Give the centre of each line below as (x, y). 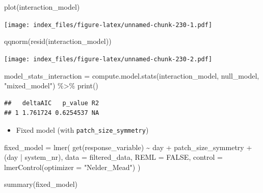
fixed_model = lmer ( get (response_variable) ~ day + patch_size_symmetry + (128, 147)
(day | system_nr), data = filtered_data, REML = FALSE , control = (113, 157)
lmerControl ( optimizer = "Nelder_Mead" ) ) (72, 167)
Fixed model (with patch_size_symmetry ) (82, 129)
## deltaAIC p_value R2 (52, 103)
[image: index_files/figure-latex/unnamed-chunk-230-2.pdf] (108, 59)
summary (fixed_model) (41, 184)
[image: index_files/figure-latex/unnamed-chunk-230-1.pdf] (108, 25)
